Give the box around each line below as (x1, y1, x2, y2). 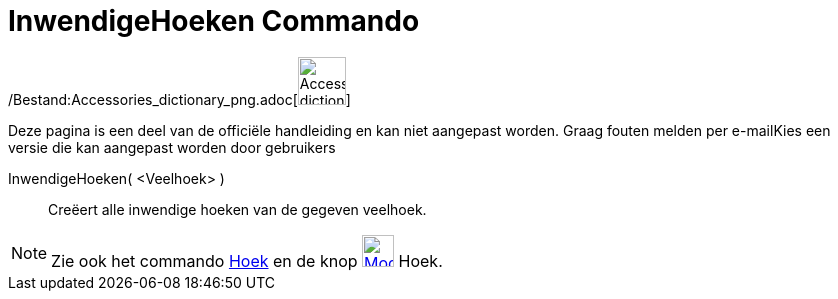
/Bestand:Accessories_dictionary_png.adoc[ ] (8, 90, 351, 108)
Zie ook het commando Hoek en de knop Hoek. (51, 250, 443, 271)
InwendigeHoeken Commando (8, 4, 420, 38)
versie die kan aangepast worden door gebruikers (8, 138, 336, 156)
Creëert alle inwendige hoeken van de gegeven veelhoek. (48, 200, 427, 218)
